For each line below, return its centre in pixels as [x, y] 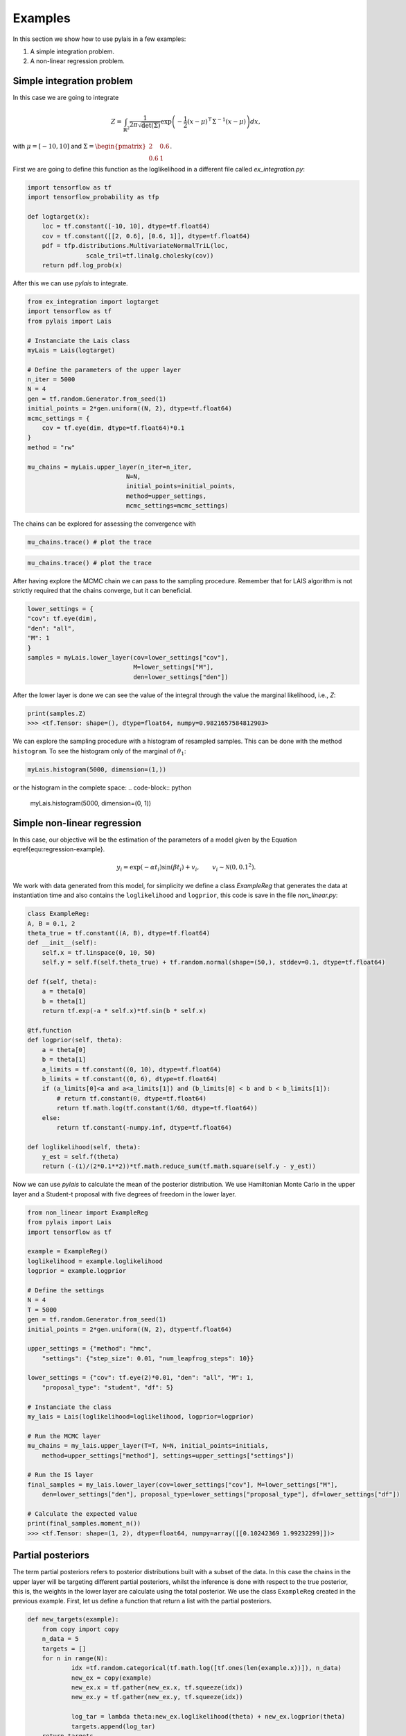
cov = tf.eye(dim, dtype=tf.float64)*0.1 [113, 428]
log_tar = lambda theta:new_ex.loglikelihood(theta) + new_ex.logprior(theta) [208, 1717]
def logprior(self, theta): [75, 1040]
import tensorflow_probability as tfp [93, 197]
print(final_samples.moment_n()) [84, 1524]
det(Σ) [151, 126]
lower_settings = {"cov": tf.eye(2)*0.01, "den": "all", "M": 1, [141, 1378]
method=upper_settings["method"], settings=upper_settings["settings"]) [168, 1455]
